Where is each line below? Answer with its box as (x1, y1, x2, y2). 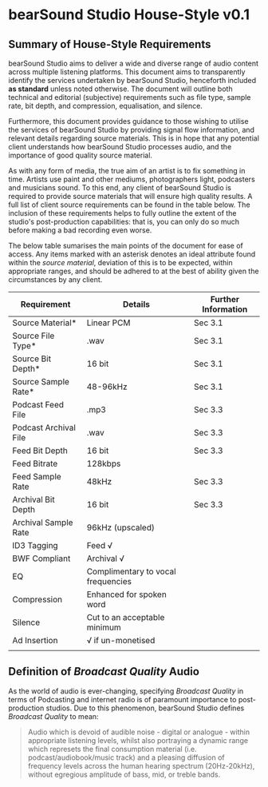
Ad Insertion (12, 635, 58, 646)
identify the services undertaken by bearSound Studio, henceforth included (8, 76, 257, 85)
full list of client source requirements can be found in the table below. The (8, 200, 250, 209)
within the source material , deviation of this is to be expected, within (8, 258, 233, 267)
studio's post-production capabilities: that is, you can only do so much (8, 217, 240, 226)
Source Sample (12, 376, 70, 387)
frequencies (86, 576, 132, 586)
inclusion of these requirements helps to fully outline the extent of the (8, 209, 237, 217)
